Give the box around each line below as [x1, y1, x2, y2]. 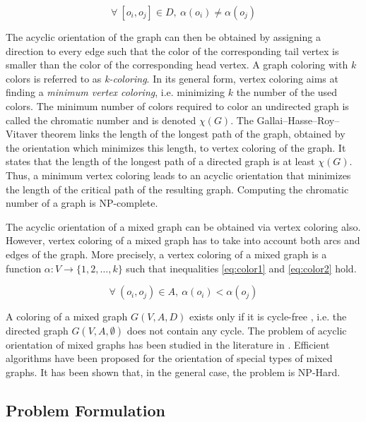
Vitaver [6, 126, 38, 141]
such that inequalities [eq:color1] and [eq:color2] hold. [126, 260, 357, 275]
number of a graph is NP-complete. [6, 195, 158, 210]
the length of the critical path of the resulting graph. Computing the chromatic [6, 181, 349, 196]
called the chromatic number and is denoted [6, 112, 196, 127]
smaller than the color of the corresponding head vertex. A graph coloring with [6, 57, 348, 72]
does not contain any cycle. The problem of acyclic [126, 322, 347, 337]
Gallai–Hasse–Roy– [256, 112, 340, 127]
